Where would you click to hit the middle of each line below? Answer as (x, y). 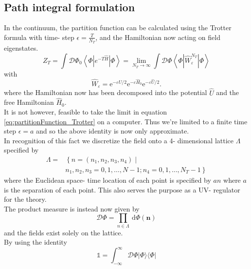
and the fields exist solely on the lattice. (63, 232)
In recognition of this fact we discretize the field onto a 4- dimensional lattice (119, 140)
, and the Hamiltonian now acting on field (158, 37)
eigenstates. (21, 48)
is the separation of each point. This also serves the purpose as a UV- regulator (122, 189)
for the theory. (25, 199)
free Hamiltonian (29, 102)
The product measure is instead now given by (72, 208)
